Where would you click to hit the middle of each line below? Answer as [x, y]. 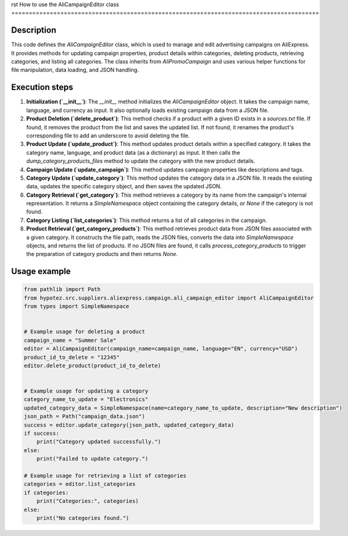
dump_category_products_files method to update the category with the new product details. [141, 161]
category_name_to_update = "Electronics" [86, 400]
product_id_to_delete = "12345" [72, 357]
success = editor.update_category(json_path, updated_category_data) [129, 425]
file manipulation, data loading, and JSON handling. [75, 70]
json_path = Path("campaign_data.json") [84, 417]
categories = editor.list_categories [80, 484]
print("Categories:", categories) [88, 501]
